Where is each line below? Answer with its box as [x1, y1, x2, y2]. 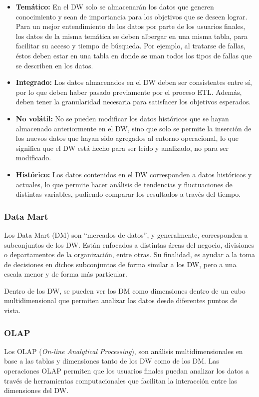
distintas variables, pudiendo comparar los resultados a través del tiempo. [15, 189, 241, 199]
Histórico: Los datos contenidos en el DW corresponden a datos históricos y [15, 169, 252, 179]
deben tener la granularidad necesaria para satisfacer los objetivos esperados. [15, 96, 251, 107]
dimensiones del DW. [4, 385, 69, 396]
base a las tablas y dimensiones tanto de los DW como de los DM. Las [4, 356, 219, 366]
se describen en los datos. [15, 60, 93, 70]
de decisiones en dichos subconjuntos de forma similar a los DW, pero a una [4, 259, 237, 269]
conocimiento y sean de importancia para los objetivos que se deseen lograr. [15, 11, 248, 21]
